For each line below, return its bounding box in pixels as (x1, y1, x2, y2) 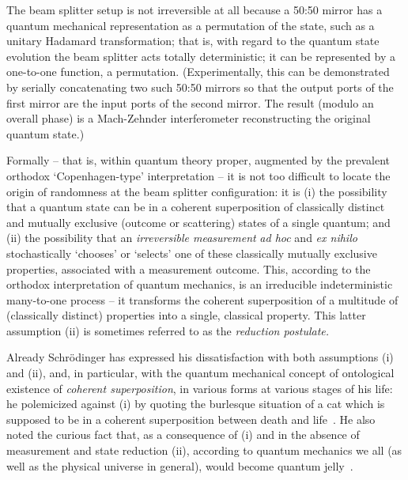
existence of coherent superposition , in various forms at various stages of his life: (6, 380, 393, 396)
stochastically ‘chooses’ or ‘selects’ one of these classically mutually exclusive (6, 244, 377, 261)
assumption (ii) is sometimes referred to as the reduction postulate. (6, 322, 330, 338)
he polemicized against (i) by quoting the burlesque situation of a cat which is (6, 395, 385, 412)
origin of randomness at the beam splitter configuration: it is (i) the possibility (6, 183, 387, 199)
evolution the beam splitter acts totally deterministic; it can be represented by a (6, 47, 396, 64)
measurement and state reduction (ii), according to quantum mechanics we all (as (6, 442, 402, 459)
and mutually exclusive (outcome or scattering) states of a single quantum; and (6, 214, 391, 230)
